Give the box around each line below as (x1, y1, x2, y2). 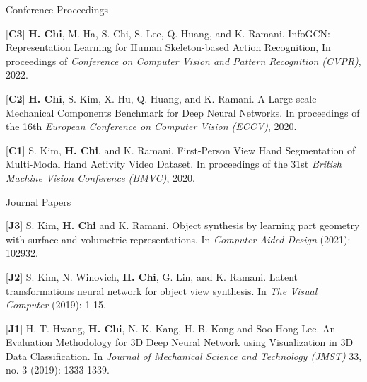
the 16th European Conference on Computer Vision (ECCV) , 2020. (6, 119, 297, 134)
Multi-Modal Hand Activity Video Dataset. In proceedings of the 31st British (6, 156, 342, 171)
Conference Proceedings (6, 2, 109, 16)
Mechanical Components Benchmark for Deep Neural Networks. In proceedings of (6, 105, 360, 120)
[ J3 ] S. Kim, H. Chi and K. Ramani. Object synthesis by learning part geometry (6, 218, 360, 233)
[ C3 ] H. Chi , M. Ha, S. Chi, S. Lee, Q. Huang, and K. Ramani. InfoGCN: (6, 25, 330, 40)
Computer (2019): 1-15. (6, 297, 106, 312)
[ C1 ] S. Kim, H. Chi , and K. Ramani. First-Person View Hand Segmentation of (6, 142, 356, 157)
